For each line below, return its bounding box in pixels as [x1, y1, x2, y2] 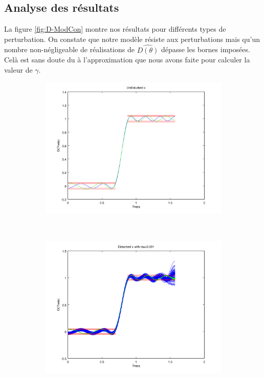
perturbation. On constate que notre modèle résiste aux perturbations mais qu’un [4, 33, 260, 44]
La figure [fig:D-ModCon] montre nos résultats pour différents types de [4, 24, 226, 34]
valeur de [4, 64, 33, 75]
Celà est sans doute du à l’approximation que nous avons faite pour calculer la [4, 54, 250, 65]
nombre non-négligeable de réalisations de [4, 44, 135, 55]
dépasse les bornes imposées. [161, 44, 250, 55]
